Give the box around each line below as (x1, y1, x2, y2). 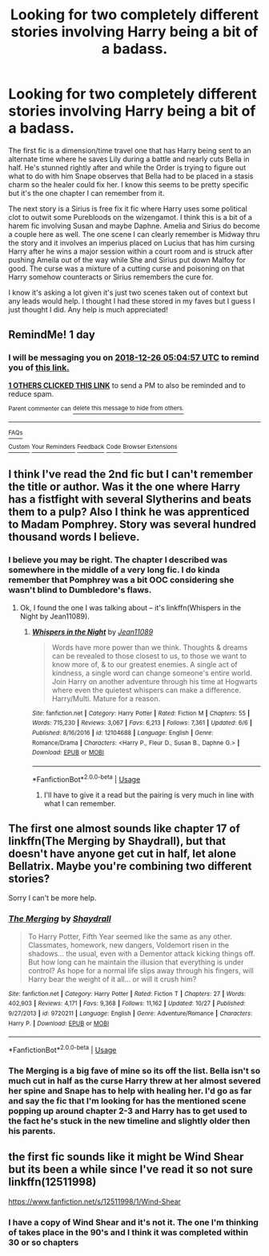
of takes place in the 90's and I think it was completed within (8, 1226, 249, 1238)
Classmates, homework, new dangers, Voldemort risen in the (27, 940, 230, 949)
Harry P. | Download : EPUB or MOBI (8, 1019, 110, 1027)
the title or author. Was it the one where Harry (8, 480, 241, 494)
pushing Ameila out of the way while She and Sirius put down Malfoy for (8, 255, 247, 264)
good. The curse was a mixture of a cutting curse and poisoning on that (8, 263, 245, 273)
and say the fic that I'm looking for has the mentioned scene (8, 1095, 247, 1106)
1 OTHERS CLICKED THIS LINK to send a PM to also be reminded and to (8, 380, 246, 390)
